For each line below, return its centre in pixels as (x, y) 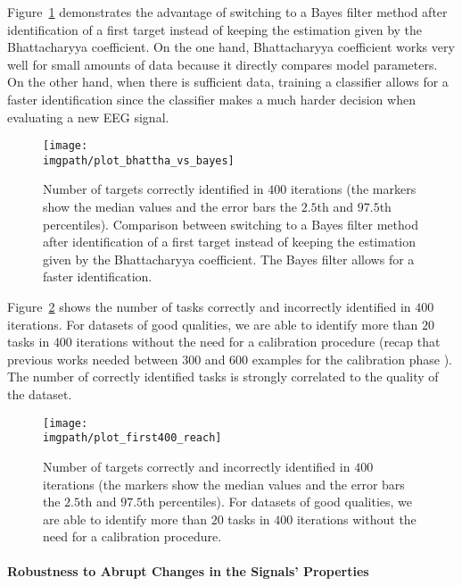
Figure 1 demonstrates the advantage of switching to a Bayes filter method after (227, 12)
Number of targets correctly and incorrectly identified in (197, 466)
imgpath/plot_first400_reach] (132, 438)
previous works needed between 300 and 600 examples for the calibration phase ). (230, 359)
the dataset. (40, 394)
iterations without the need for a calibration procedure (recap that (258, 342)
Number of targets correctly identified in (153, 189)
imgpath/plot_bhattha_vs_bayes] (139, 160)
